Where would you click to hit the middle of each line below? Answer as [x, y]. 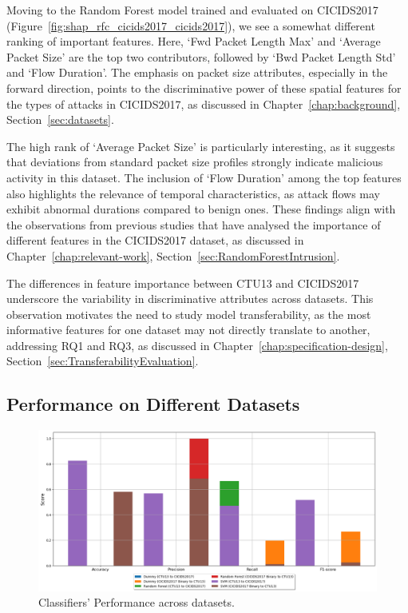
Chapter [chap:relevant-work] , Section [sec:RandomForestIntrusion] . [173, 255]
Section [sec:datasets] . [60, 119]
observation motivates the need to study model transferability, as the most [189, 314]
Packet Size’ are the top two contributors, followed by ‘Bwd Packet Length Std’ [201, 56]
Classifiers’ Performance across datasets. [137, 602]
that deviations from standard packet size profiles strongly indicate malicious [195, 162]
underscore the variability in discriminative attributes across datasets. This [190, 299]
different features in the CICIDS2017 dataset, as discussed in [155, 240]
